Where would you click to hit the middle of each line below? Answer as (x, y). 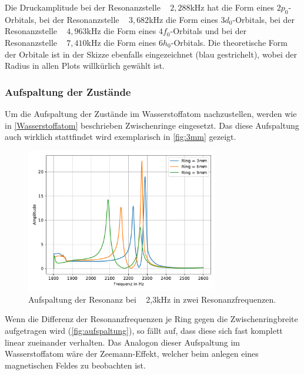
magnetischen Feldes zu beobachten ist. (75, 365)
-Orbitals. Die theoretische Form (229, 42)
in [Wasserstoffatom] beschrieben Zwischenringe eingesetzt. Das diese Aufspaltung (152, 125)
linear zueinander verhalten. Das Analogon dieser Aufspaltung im (123, 342)
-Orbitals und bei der (208, 31)
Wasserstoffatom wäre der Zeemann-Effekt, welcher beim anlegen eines (132, 354)
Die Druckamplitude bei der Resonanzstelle (83, 7)
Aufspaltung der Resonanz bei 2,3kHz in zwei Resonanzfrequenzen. (152, 299)
